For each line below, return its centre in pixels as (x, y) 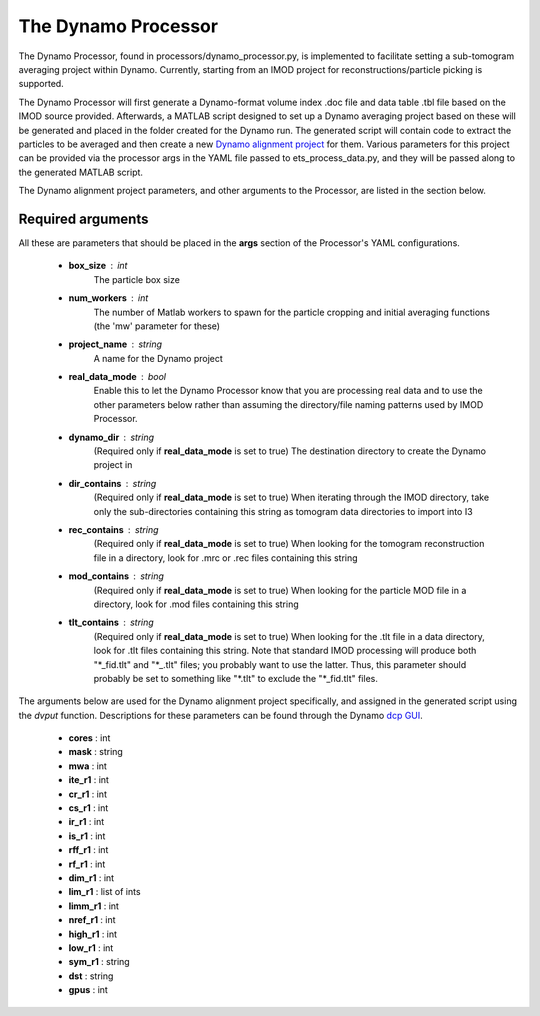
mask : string (96, 752)
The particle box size (136, 279)
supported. (41, 84)
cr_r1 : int (87, 794)
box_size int (98, 266)
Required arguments (83, 218)
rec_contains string (113, 529)
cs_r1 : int (88, 808)
